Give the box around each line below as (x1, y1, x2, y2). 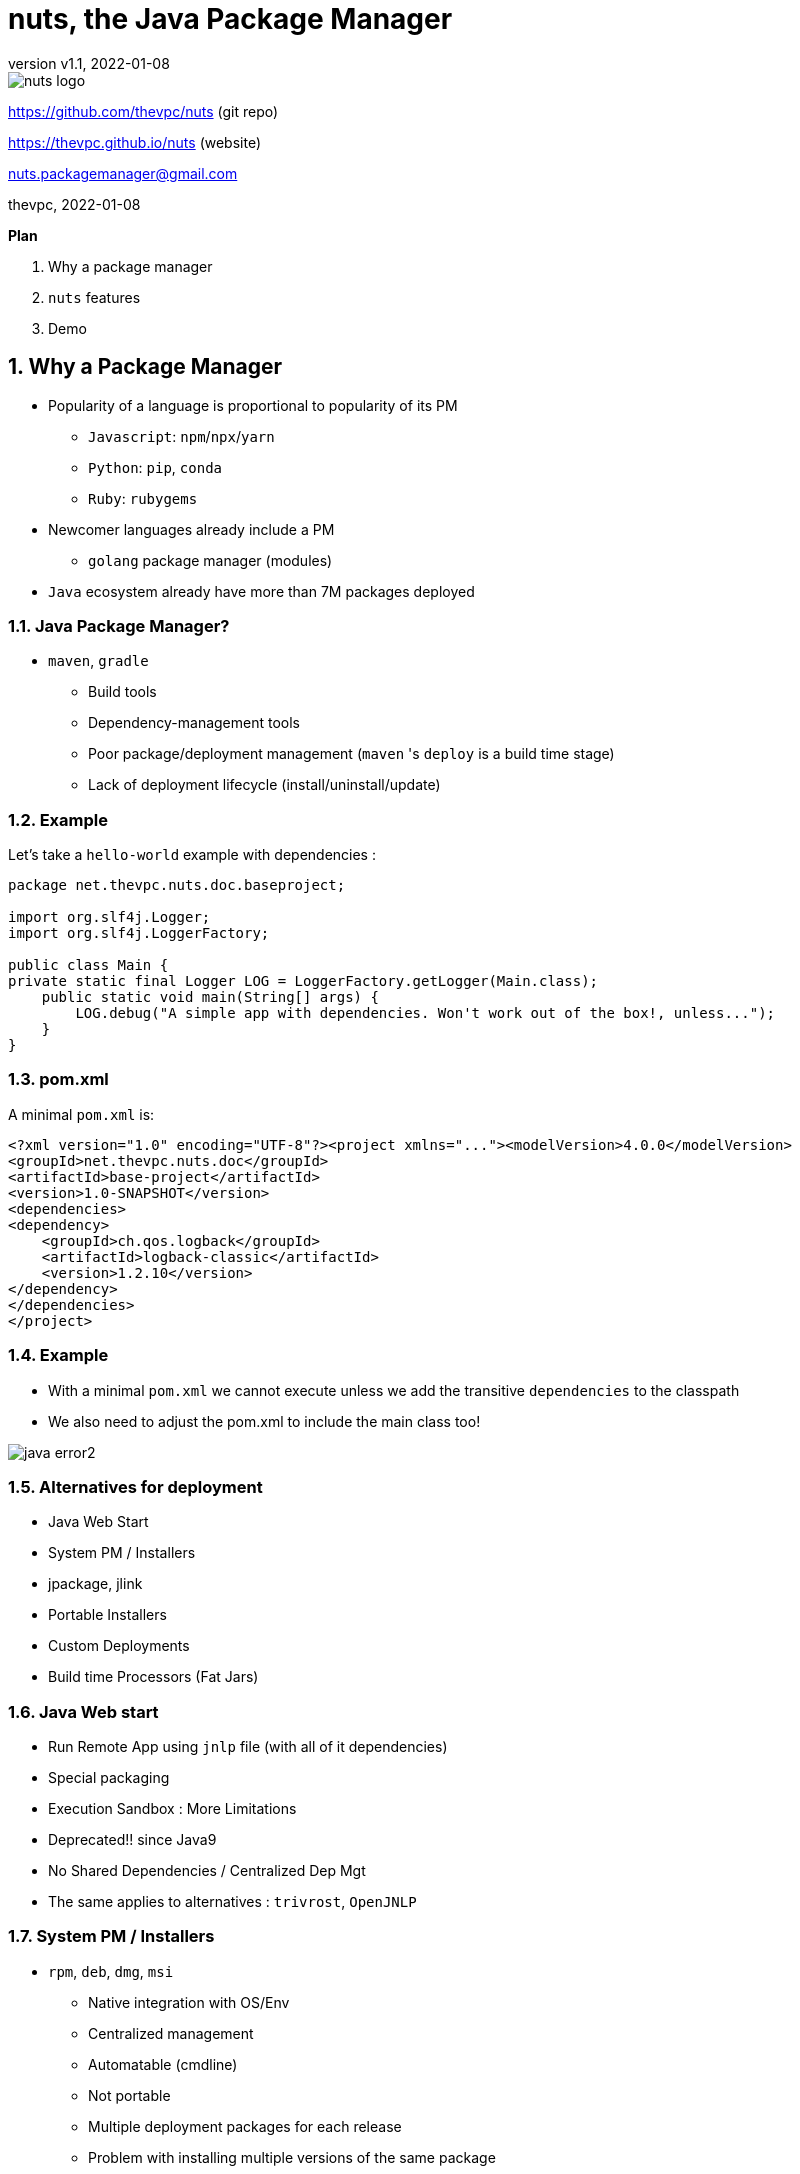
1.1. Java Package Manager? (8, 615, 230, 636)
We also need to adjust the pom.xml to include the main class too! (48, 1412, 481, 1430)
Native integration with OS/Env (88, 1993, 290, 2011)
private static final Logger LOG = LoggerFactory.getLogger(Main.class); (8, 973, 599, 990)
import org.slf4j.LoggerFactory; (8, 925, 270, 942)
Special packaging (48, 1769, 170, 1787)
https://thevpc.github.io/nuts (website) (8, 133, 262, 151)
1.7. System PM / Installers (8, 1926, 215, 1947)
